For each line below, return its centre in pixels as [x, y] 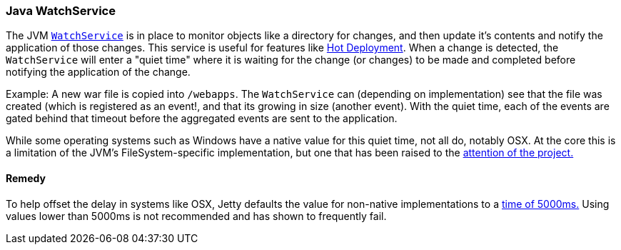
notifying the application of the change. [98, 72]
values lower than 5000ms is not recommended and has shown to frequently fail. [196, 216]
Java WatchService [61, 11]
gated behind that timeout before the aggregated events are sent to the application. [202, 119]
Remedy [26, 178]
